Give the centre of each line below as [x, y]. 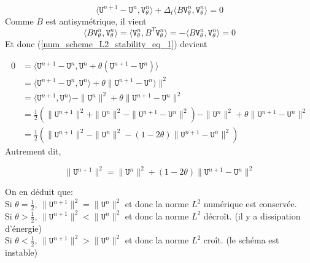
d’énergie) [23, 228]
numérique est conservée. [250, 204]
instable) [21, 252]
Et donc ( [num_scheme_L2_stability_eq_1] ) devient [106, 43]
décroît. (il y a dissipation [252, 215]
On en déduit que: [39, 192]
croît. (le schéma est [241, 240]
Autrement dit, [33, 151]
